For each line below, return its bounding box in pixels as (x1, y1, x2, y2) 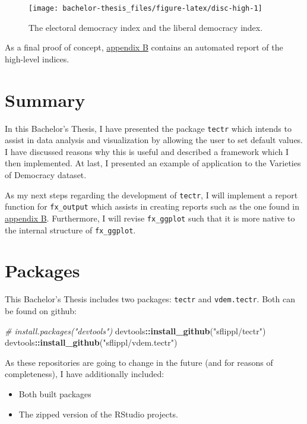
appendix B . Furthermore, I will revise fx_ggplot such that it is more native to (5, 211, 295, 224)
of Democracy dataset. (5, 169, 87, 181)
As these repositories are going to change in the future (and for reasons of (5, 356, 273, 368)
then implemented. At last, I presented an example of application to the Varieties (5, 157, 301, 169)
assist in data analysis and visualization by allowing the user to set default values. (5, 134, 303, 146)
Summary (5, 87, 86, 112)
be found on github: (5, 305, 77, 317)
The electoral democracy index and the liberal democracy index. (29, 21, 263, 33)
